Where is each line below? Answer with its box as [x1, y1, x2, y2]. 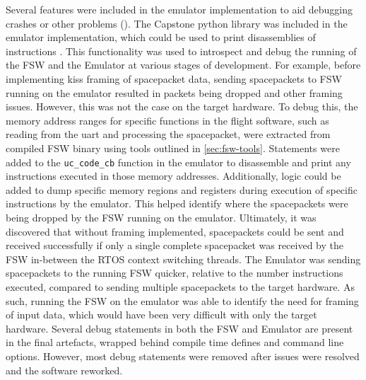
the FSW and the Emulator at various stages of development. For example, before [6, 57, 361, 72]
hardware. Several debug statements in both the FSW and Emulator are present [6, 321, 353, 335]
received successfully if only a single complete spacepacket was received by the [6, 238, 344, 253]
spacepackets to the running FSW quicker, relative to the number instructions [6, 265, 343, 280]
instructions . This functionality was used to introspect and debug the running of [6, 43, 357, 58]
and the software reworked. [6, 362, 123, 377]
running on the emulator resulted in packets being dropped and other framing [6, 85, 343, 100]
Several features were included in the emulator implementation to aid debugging [6, 2, 353, 16]
